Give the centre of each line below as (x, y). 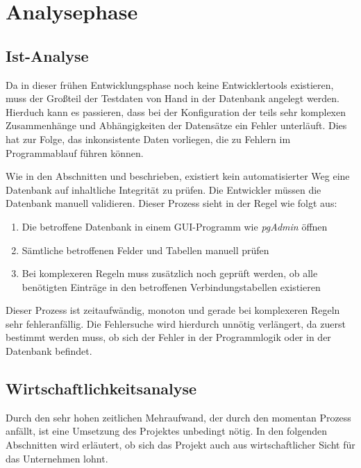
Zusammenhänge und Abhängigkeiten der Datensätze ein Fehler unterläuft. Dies (176, 125)
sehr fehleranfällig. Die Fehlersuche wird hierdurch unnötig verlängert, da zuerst (176, 323)
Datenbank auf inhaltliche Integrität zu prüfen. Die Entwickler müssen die (163, 189)
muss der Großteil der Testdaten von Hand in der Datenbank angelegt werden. (173, 98)
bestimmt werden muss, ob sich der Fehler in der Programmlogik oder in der (168, 337)
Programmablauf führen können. (75, 152)
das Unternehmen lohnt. (57, 458)
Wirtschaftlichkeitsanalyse (101, 388)
